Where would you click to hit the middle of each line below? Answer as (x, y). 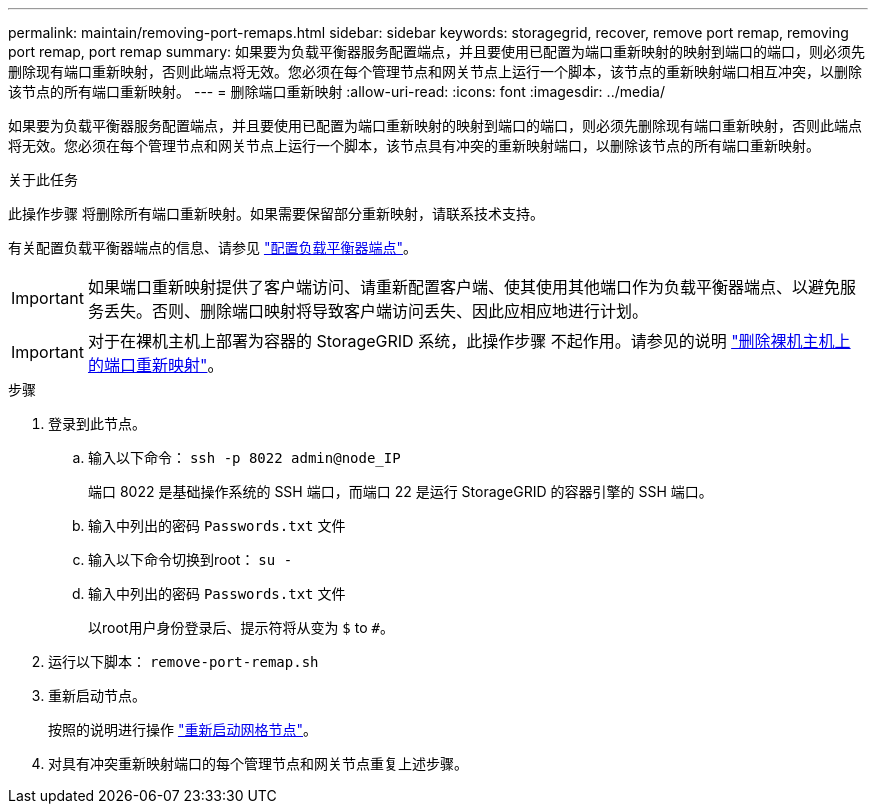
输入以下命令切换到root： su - (190, 559)
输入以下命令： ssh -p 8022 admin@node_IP (244, 457)
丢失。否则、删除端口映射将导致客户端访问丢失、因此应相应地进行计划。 (375, 311)
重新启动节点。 (97, 695)
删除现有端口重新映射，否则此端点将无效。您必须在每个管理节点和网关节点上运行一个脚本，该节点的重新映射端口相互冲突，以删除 (435, 71)
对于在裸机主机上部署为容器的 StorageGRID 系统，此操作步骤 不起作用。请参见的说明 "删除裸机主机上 (469, 341)
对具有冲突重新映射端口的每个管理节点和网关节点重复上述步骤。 (258, 763)
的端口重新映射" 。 (155, 365)
